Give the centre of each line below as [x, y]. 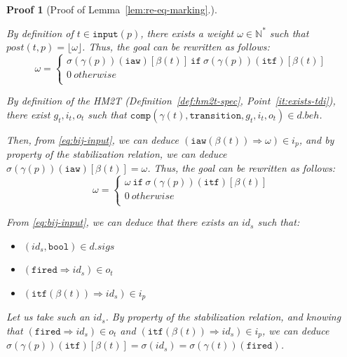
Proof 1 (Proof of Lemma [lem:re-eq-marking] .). [112, 9]
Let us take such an [48, 317]
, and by [317, 139]
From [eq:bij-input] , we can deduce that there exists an [122, 222]
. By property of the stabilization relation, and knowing [223, 317]
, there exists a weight [187, 33]
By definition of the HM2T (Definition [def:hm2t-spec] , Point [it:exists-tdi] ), [171, 101]
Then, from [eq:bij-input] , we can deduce [93, 139]
